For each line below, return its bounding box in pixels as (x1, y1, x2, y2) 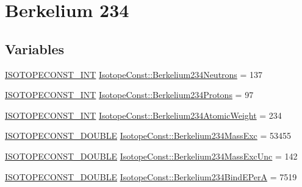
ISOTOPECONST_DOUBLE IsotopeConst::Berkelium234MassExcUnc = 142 (5, 149, 298, 162)
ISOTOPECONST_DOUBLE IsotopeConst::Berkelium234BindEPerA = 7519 (5, 170, 297, 183)
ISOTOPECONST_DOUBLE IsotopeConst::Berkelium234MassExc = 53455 (5, 129, 291, 142)
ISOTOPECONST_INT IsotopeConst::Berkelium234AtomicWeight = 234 (5, 108, 282, 121)
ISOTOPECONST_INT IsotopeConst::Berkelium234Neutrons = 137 (5, 68, 263, 80)
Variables (5, 39, 65, 58)
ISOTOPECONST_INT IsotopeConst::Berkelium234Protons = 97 (5, 88, 254, 101)
